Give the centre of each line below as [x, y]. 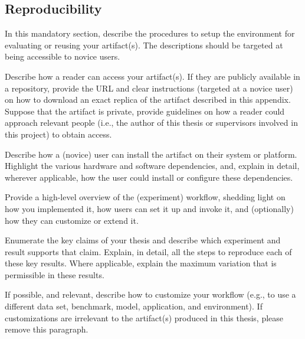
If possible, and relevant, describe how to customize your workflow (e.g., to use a [150, 294]
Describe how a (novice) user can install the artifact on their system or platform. [151, 154]
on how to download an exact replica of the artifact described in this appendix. [148, 100]
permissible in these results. [55, 274]
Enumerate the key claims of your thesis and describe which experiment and [143, 240]
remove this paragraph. [47, 329]
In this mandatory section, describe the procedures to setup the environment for [150, 33]
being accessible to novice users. [63, 56]
